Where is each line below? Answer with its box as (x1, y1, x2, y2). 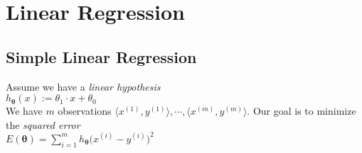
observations (58, 103, 112, 118)
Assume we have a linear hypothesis (6, 79, 161, 93)
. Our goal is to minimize (247, 103, 356, 118)
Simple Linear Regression (6, 45, 197, 67)
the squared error (6, 117, 80, 132)
